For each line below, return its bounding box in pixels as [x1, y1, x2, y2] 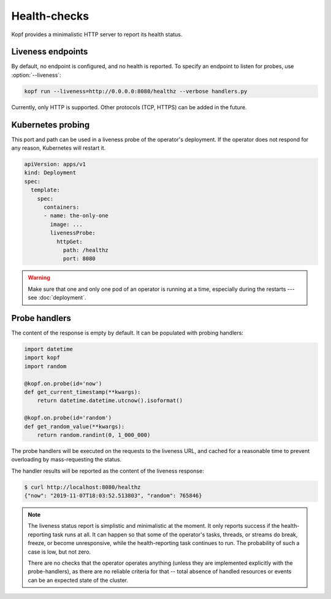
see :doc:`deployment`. [28, 294, 86, 301]
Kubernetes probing [11, 120, 90, 130]
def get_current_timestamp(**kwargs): [24, 388, 141, 395]
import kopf [24, 354, 61, 361]
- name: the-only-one [44, 212, 108, 219]
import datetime [24, 346, 74, 353]
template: [31, 187, 61, 193]
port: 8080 [63, 255, 96, 262]
